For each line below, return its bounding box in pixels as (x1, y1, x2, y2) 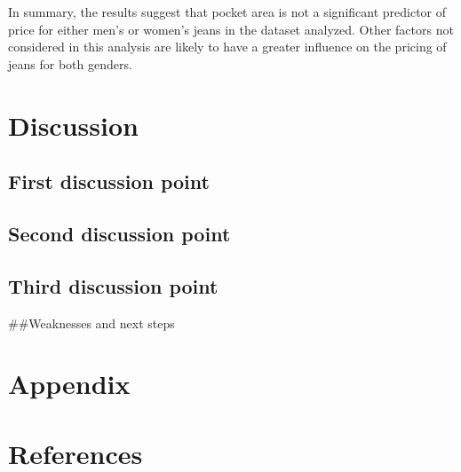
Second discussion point (8, 219, 231, 247)
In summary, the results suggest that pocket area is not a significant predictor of (8, 3, 447, 20)
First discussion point (8, 168, 210, 195)
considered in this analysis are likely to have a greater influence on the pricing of (8, 37, 447, 56)
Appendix (8, 366, 131, 402)
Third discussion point (8, 271, 219, 299)
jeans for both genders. (8, 54, 132, 73)
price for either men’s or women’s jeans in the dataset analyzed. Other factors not (8, 20, 454, 38)
